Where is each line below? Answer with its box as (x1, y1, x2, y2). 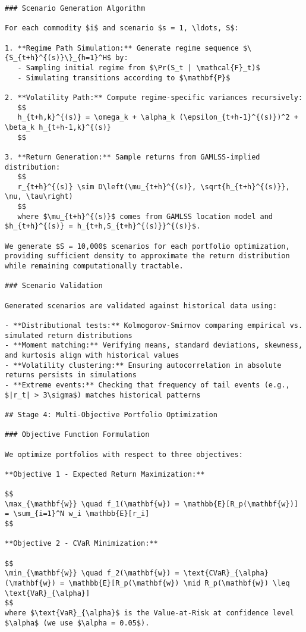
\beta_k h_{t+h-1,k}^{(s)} (5, 123, 111, 132)
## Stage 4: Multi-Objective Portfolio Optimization (5, 410, 217, 419)
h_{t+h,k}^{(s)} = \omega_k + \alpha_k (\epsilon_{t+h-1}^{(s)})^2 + (17, 113, 298, 122)
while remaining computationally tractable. (5, 262, 184, 271)
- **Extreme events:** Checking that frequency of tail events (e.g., (5, 380, 290, 389)
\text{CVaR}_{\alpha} (183, 569, 269, 578)
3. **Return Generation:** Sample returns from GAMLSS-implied (5, 152, 260, 161)
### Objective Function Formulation (5, 430, 150, 439)
